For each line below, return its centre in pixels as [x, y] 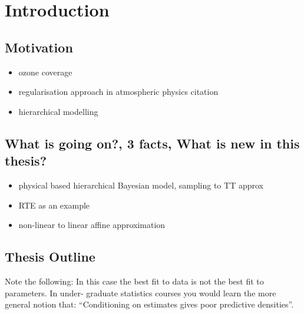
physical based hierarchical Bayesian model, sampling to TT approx [141, 185]
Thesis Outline [50, 257]
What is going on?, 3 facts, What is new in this [152, 143]
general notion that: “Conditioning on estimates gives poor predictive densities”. [149, 304]
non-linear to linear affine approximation [92, 225]
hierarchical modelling [58, 111]
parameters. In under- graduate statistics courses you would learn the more [141, 292]
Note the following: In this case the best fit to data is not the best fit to [134, 281]
